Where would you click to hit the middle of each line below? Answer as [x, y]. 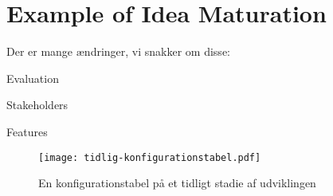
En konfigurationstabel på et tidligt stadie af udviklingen [177, 183]
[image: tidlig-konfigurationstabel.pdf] [150, 157]
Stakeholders [37, 105]
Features [27, 131]
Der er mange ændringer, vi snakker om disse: [118, 51]
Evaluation [33, 78]
